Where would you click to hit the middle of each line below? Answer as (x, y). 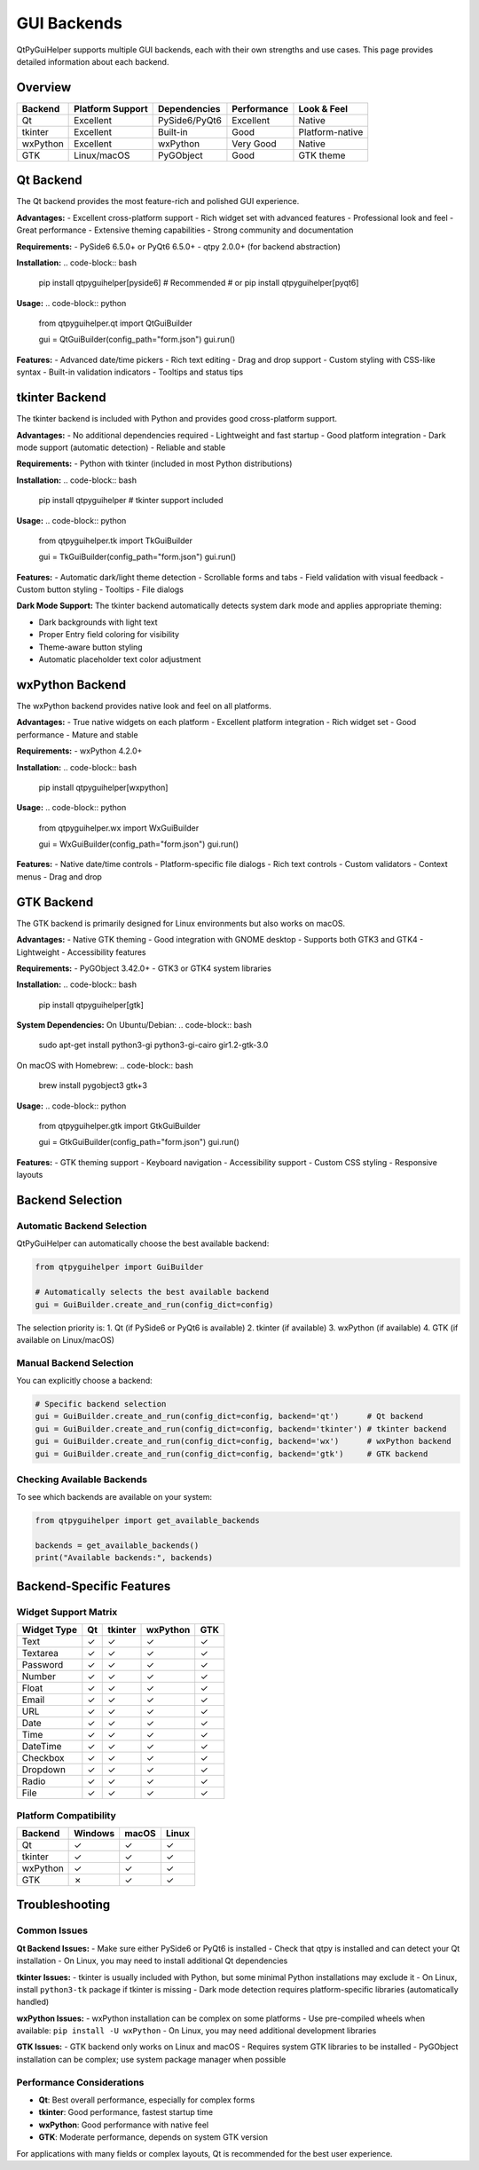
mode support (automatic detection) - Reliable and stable (121, 447)
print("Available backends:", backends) (124, 1558)
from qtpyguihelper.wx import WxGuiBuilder (119, 828)
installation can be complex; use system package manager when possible (151, 2059)
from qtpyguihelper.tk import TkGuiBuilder (115, 541)
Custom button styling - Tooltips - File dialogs (100, 589)
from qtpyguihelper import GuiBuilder (119, 1267)
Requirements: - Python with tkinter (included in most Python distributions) (154, 464)
